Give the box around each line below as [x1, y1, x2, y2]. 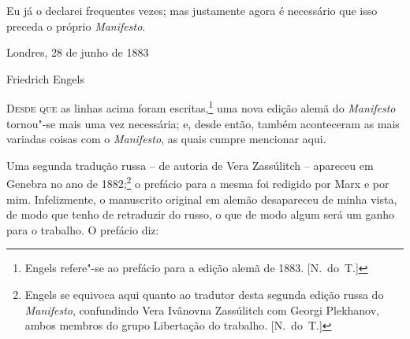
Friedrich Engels [6, 70, 84, 87]
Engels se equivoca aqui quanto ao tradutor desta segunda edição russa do [24, 286, 384, 303]
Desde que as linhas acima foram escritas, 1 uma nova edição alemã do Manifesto [6, 98, 396, 116]
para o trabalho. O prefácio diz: [6, 221, 159, 238]
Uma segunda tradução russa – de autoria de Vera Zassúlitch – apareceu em [6, 157, 374, 173]
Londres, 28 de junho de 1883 [6, 44, 149, 61]
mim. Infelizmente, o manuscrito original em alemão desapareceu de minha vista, [6, 190, 397, 207]
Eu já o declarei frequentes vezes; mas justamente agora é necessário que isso [6, 2, 378, 18]
